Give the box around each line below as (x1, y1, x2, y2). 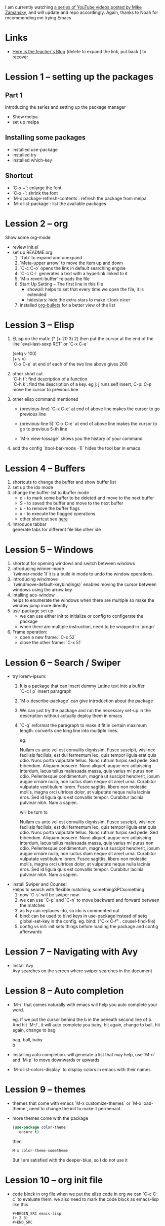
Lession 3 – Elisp (5, 319, 75, 331)
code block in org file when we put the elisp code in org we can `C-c (12, 1191, 152, 1197)
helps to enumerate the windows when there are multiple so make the (12, 597, 155, 603)
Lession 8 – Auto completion (5, 985, 124, 997)
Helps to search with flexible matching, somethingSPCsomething (12, 886, 145, 893)
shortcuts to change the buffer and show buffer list (12, 479, 116, 485)
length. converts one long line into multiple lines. (19, 727, 119, 734)
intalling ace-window (12, 592, 55, 598)
